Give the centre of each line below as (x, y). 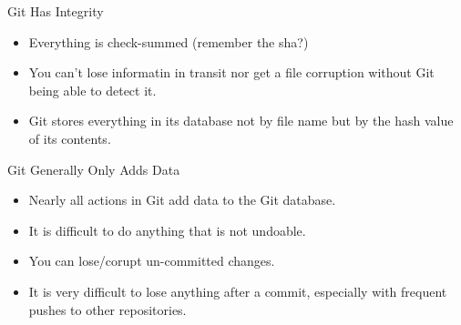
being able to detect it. (92, 90)
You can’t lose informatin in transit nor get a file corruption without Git (231, 72)
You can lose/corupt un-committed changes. (152, 261)
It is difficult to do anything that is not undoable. (167, 230)
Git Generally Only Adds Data (94, 169)
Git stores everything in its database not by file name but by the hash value (241, 121)
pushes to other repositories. (108, 309)
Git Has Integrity (56, 11)
